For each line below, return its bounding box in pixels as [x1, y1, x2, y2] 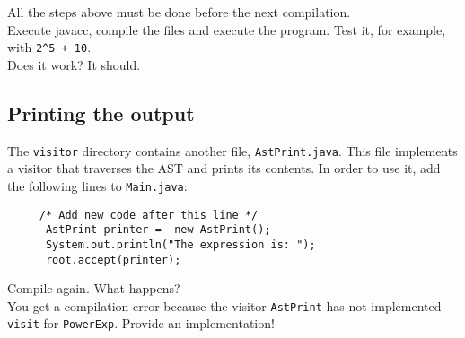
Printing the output [7, 99, 195, 126]
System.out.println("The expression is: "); [45, 238, 316, 251]
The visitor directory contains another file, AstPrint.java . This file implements [7, 141, 458, 160]
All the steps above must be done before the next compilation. [7, 3, 351, 21]
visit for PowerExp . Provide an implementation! [7, 314, 275, 333]
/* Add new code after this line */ [39, 208, 259, 221]
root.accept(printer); [45, 253, 181, 266]
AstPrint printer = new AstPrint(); [45, 223, 271, 237]
